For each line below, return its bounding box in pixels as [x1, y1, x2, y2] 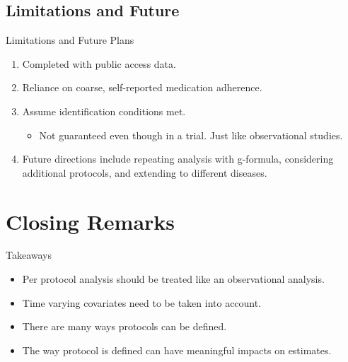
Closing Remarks [6, 206, 175, 235]
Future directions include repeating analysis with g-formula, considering [22, 151, 334, 166]
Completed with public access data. [22, 56, 176, 71]
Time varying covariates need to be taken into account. [22, 295, 262, 310]
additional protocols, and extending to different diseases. [22, 165, 267, 180]
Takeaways [6, 247, 52, 262]
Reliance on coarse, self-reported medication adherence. [22, 80, 262, 95]
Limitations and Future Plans [6, 33, 134, 47]
